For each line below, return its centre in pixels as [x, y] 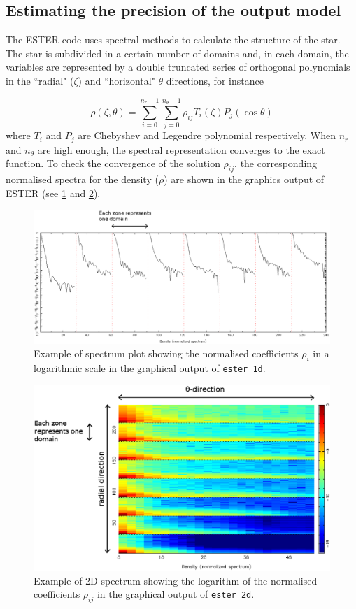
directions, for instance [215, 80]
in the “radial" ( [40, 80]
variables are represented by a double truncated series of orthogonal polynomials [178, 67]
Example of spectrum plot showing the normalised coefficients [166, 353]
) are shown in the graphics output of [244, 179]
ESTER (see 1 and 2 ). [53, 193]
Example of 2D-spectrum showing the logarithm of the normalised [176, 580]
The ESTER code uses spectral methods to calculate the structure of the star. [173, 40]
